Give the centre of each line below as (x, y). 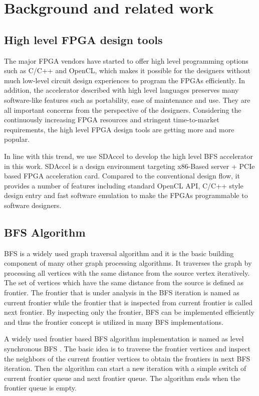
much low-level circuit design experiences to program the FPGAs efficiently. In (125, 80)
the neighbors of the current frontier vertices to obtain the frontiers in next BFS (127, 358)
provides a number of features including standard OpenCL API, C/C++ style (124, 185)
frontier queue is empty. (40, 388)
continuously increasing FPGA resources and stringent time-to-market (112, 120)
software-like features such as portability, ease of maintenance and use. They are (127, 100)
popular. (17, 139)
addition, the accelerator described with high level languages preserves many (121, 90)
